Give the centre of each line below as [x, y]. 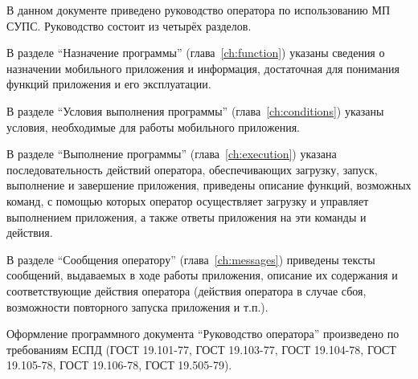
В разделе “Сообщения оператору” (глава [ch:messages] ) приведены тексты [191, 259]
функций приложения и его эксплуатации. [109, 84]
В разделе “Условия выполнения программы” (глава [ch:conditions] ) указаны [195, 110]
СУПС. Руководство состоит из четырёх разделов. [129, 25]
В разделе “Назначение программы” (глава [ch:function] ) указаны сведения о [196, 53]
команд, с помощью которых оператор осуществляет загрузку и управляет [188, 200]
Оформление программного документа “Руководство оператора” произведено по [203, 334]
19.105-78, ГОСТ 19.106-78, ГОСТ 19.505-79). [119, 365]
